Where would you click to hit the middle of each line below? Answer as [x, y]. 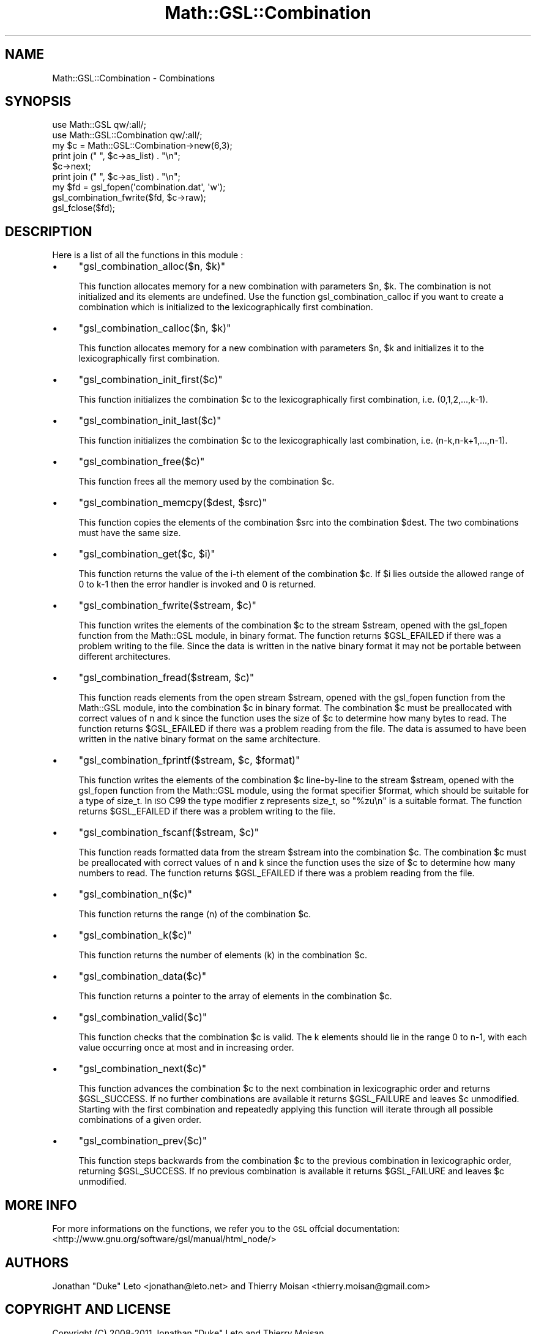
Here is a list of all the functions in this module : [148, 255]
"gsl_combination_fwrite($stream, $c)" [168, 606]
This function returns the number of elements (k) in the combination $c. [223, 955]
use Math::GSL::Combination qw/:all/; [127, 135]
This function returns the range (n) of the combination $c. [195, 914]
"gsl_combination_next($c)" [143, 1069]
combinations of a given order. [140, 1120]
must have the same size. [130, 533]
